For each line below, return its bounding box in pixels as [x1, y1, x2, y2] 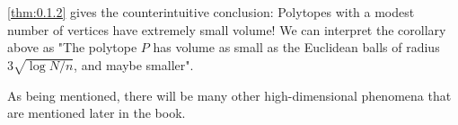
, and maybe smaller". [74, 55, 194, 74]
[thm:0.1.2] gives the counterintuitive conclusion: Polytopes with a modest [7, 3, 415, 21]
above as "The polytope [7, 38, 137, 57]
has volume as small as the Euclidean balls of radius [153, 38, 440, 57]
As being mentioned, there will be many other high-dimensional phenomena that [7, 85, 452, 104]
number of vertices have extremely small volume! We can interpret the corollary [7, 20, 446, 39]
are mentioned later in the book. [7, 103, 186, 122]
